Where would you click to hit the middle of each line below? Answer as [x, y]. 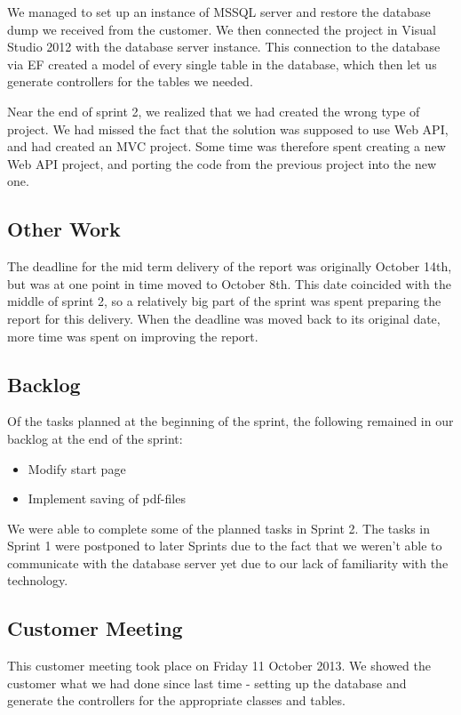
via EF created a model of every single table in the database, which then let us [222, 64]
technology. [38, 580]
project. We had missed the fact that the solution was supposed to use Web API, [228, 129]
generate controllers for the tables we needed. [130, 81]
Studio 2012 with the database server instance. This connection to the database [224, 47]
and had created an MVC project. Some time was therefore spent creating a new [227, 146]
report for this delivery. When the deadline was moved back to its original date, [224, 318]
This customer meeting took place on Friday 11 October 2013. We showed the [219, 666]
